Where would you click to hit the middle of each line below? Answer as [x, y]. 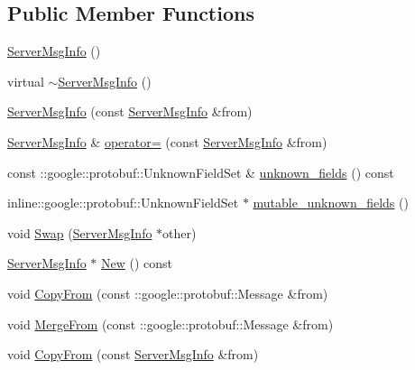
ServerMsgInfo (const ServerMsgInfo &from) [130, 111]
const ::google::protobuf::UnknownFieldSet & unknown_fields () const [201, 172]
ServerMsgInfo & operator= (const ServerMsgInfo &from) [167, 141]
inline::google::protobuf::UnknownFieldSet [123, 203]
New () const [137, 263]
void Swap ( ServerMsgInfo [80, 232]
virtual [26, 81]
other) [180, 232]
